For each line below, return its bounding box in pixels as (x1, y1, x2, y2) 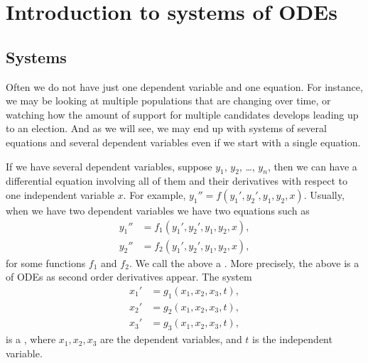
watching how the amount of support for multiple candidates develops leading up (6, 107, 359, 121)
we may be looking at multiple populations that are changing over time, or (6, 93, 331, 108)
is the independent (252, 332, 332, 347)
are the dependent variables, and (100, 332, 242, 347)
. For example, (123, 187, 186, 202)
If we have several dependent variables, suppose (6, 158, 212, 173)
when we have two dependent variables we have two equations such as (6, 202, 310, 217)
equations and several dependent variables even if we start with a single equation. (6, 134, 361, 149)
